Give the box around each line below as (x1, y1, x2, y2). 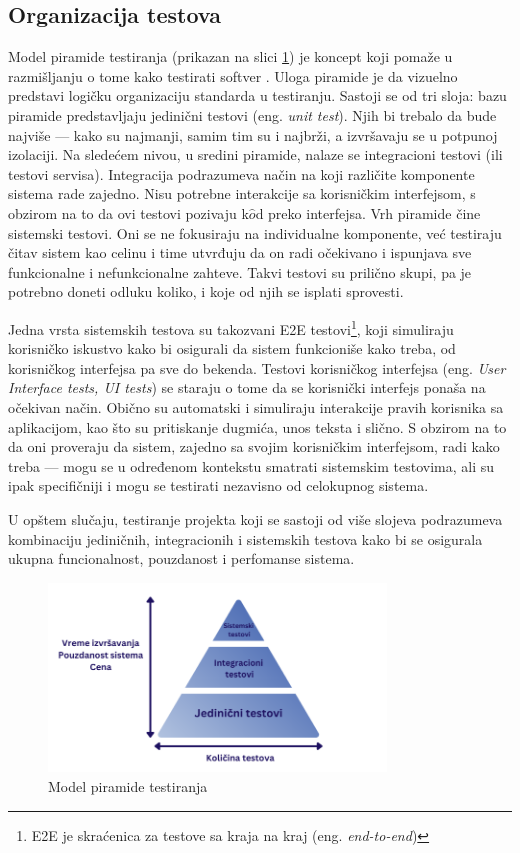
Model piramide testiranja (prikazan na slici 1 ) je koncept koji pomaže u (8, 46, 453, 67)
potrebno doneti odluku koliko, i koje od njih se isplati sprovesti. (8, 281, 404, 302)
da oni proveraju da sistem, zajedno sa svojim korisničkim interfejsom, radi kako (8, 436, 500, 457)
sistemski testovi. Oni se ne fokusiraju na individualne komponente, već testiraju (8, 222, 502, 243)
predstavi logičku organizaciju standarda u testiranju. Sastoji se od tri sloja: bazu (8, 85, 507, 106)
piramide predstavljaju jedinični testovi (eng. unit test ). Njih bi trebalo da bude (8, 104, 497, 125)
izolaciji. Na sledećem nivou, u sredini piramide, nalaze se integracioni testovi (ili (8, 144, 503, 165)
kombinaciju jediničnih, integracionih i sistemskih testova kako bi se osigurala (8, 528, 483, 549)
